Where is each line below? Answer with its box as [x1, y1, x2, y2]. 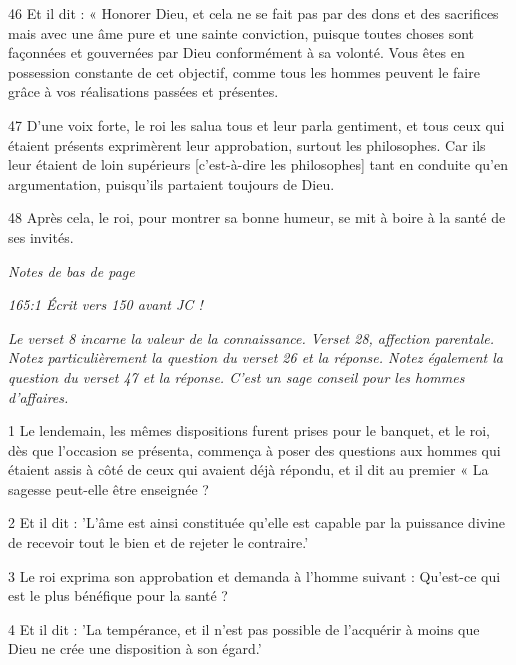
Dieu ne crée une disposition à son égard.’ [8, 638, 262, 659]
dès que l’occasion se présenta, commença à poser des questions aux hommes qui [8, 439, 501, 460]
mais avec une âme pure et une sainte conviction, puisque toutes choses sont [8, 22, 475, 43]
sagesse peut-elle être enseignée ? [8, 478, 209, 499]
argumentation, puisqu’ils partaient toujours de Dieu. [8, 173, 335, 194]
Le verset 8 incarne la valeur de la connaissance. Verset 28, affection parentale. [8, 327, 494, 348]
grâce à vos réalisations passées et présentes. [8, 81, 279, 102]
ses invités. [8, 226, 74, 247]
